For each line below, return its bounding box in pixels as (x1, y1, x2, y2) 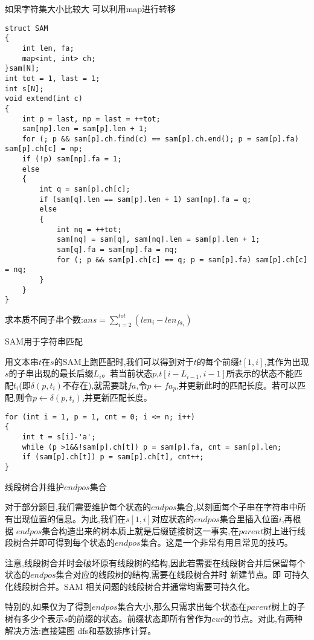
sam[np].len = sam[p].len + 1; (22, 124, 148, 134)
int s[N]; (5, 84, 44, 93)
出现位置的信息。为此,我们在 (13, 512, 126, 525)
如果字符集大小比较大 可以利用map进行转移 (5, 2, 176, 15)
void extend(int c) (5, 94, 83, 103)
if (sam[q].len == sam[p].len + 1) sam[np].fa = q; (39, 195, 252, 204)
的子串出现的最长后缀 (8, 367, 94, 380)
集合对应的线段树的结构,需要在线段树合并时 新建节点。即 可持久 (56, 568, 309, 581)
